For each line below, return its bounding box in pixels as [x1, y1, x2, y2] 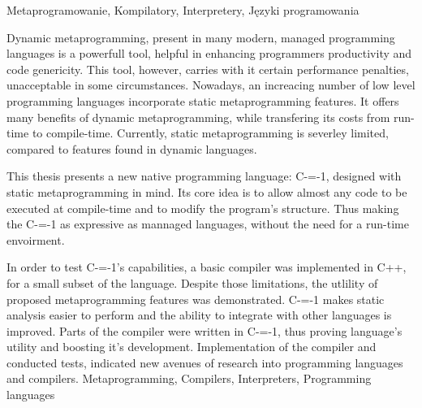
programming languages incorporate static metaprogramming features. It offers [6, 92, 399, 109]
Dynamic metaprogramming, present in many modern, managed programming [6, 28, 395, 46]
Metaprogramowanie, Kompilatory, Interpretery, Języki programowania [6, 2, 360, 18]
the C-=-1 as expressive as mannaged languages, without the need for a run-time [6, 215, 409, 232]
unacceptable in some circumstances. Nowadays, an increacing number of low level [6, 76, 416, 93]
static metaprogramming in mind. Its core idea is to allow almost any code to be [6, 183, 407, 200]
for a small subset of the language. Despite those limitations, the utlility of [6, 274, 378, 291]
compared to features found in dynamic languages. [6, 140, 257, 157]
